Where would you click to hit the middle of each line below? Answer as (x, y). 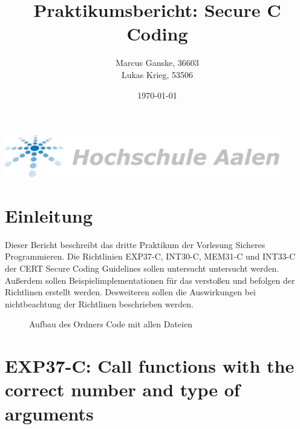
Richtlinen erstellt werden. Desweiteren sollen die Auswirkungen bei (131, 292)
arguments (49, 413)
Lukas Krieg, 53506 (157, 74)
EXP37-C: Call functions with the (150, 366)
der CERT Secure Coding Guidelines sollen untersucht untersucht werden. (142, 268)
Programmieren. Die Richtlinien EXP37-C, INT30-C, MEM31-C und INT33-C (150, 256)
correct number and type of (122, 389)
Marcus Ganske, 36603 (157, 63)
